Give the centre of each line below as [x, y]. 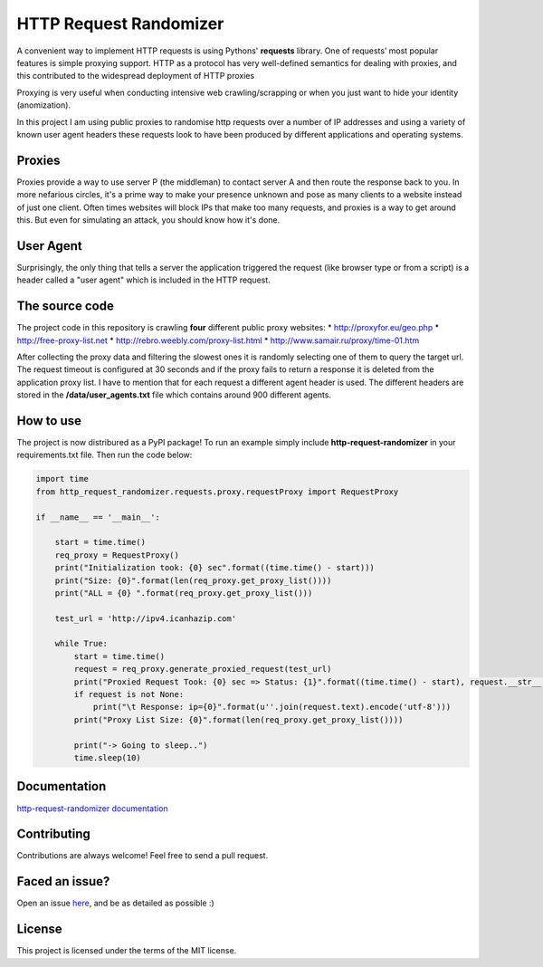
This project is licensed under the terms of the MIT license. [127, 951]
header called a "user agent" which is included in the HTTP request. [143, 280]
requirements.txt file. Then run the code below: [105, 455]
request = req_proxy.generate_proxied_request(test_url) [203, 669]
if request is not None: [129, 694]
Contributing [53, 834]
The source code [66, 306]
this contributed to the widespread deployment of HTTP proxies [136, 76]
